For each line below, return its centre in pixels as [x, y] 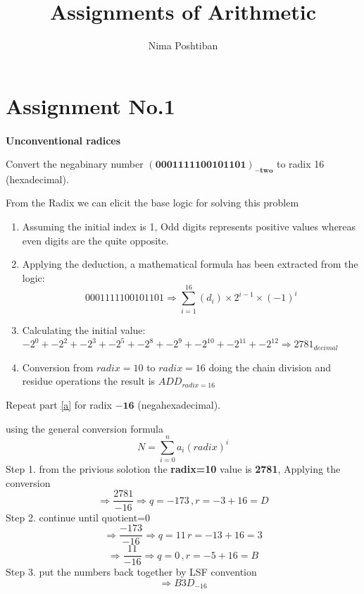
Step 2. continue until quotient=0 [78, 517]
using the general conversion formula [84, 428]
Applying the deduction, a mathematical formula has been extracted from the [190, 264]
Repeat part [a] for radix [59, 404]
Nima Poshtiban [183, 45]
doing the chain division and [270, 367]
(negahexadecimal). [179, 404]
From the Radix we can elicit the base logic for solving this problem [152, 203]
